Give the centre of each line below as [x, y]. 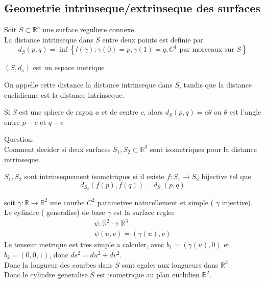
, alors [153, 112]
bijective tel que [226, 176]
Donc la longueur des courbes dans [58, 264]
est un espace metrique [69, 67]
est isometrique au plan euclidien [148, 275]
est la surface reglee [144, 212]
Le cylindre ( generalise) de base [55, 212]
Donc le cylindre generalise [46, 275]
